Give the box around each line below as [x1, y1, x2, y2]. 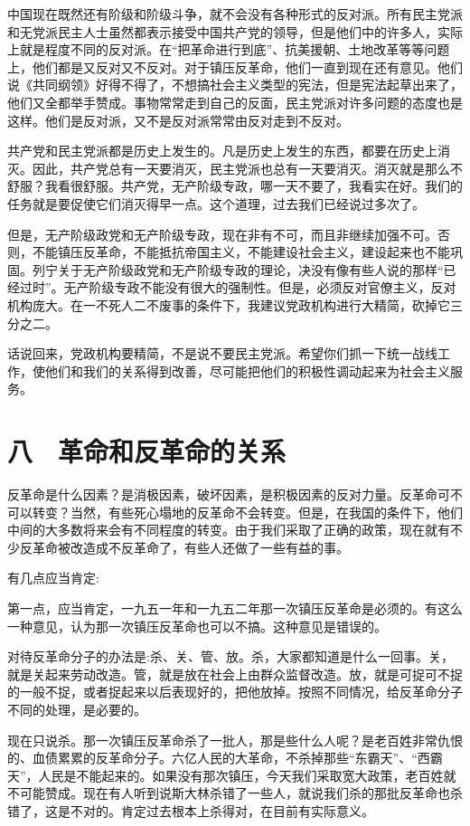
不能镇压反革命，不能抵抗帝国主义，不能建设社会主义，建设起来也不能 [32, 242, 450, 261]
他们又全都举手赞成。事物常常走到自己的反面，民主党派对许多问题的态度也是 [7, 92, 463, 111]
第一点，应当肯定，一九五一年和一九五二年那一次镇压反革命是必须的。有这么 [7, 598, 463, 617]
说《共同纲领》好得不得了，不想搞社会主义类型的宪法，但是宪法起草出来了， [7, 75, 463, 94]
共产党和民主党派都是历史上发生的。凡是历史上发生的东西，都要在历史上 [7, 141, 437, 160]
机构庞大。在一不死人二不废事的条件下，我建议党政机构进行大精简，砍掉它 [7, 295, 450, 314]
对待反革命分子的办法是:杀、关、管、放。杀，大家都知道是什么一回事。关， [7, 647, 454, 666]
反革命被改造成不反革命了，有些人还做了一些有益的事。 [19, 537, 349, 556]
